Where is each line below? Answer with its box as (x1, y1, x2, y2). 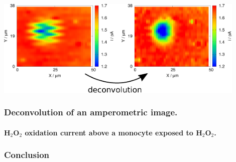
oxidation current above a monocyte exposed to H (25, 127, 202, 137)
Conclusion (4, 148, 49, 161)
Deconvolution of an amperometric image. (4, 106, 178, 118)
